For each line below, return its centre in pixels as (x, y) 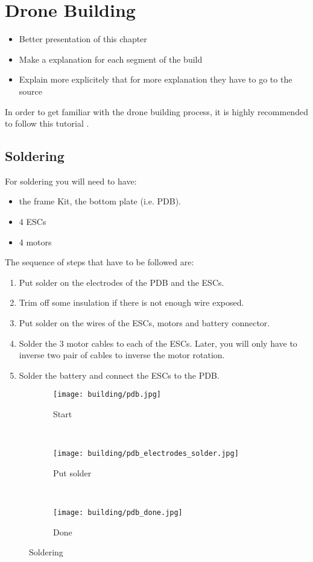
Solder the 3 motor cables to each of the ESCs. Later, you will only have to (158, 343)
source (31, 91)
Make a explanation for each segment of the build (111, 59)
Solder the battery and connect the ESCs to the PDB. (119, 375)
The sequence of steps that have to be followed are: (100, 262)
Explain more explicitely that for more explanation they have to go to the (156, 79)
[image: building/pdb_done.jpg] (118, 513)
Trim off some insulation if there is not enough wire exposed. (131, 302)
